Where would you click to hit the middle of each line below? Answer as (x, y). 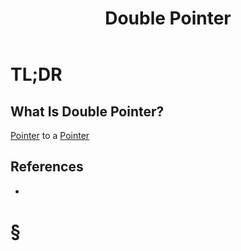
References (47, 167)
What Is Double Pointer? (87, 111)
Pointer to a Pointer (50, 135)
